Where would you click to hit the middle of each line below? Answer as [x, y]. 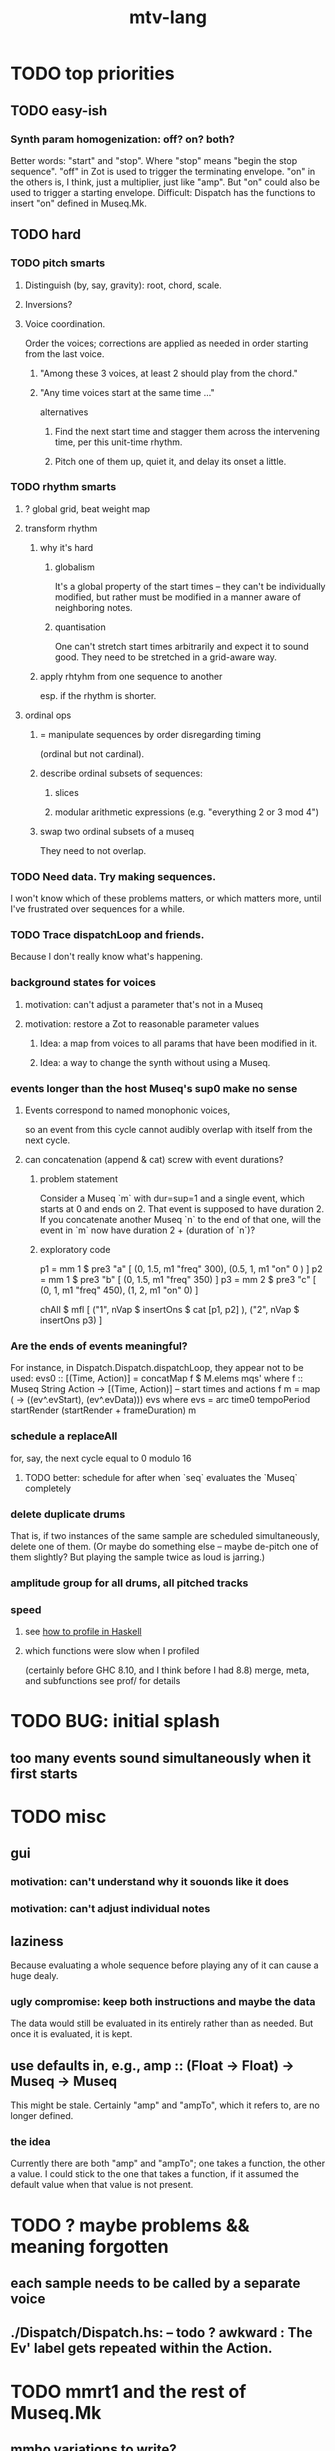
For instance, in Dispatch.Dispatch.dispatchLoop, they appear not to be [157, 1368]
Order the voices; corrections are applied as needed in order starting [166, 343]
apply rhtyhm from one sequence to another [131, 676]
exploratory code [75, 1250]
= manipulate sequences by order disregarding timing [150, 734]
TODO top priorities [92, 73]
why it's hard [66, 547]
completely [48, 1488]
